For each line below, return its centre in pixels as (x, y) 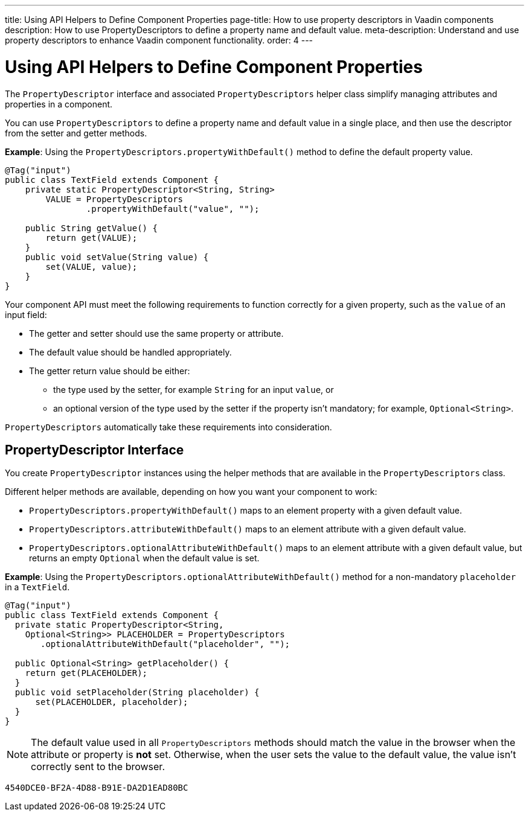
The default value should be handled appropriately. (130, 352)
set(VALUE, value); (91, 266)
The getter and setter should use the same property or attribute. (156, 333)
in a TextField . (37, 587)
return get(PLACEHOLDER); (86, 673)
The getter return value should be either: (110, 371)
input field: (26, 314)
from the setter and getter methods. (76, 133)
